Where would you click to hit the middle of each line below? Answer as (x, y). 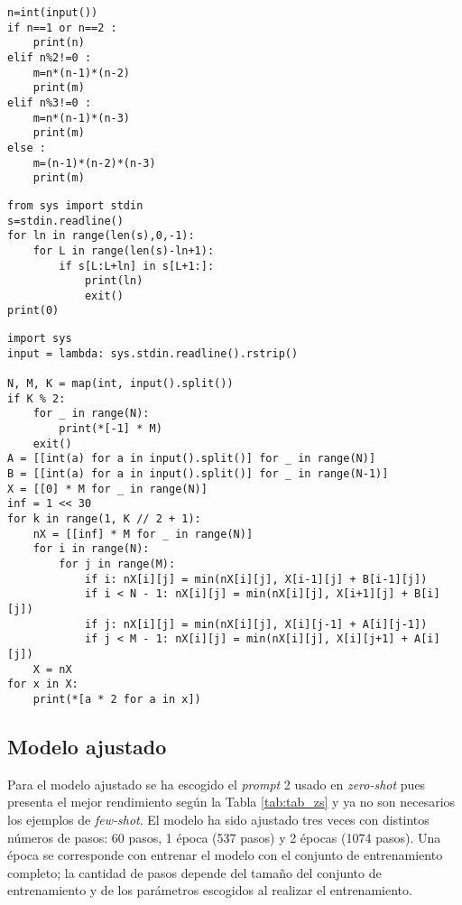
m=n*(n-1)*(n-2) (82, 73)
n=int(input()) (53, 13)
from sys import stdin (75, 205)
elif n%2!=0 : (50, 57)
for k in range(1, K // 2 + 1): (104, 519)
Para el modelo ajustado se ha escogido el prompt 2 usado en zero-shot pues (217, 784)
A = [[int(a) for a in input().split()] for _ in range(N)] (192, 459)
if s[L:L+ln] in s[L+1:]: (137, 266)
